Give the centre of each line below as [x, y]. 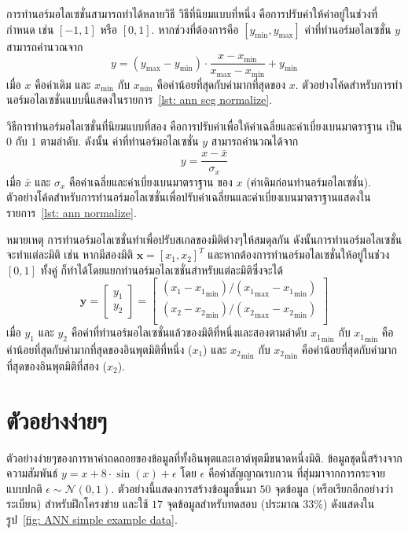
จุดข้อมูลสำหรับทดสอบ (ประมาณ [233, 504]
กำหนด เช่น [30, 29]
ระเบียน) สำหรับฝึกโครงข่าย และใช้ [77, 504]
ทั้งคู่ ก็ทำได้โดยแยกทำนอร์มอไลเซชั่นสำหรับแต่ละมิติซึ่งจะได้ [162, 269]
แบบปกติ [24, 488]
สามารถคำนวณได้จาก [255, 141]
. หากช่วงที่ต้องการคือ [195, 29]
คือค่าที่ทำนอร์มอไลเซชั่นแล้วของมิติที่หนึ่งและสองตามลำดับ [189, 332]
